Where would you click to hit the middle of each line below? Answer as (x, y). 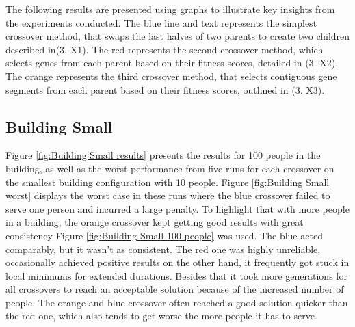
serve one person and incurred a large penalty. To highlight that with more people (177, 208)
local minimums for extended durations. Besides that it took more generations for (177, 275)
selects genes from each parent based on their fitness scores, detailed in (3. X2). (172, 63)
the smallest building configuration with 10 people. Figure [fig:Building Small (168, 182)
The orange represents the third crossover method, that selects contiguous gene (171, 76)
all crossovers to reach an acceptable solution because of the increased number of (175, 289)
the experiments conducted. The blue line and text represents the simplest (161, 22)
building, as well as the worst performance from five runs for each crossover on (170, 168)
